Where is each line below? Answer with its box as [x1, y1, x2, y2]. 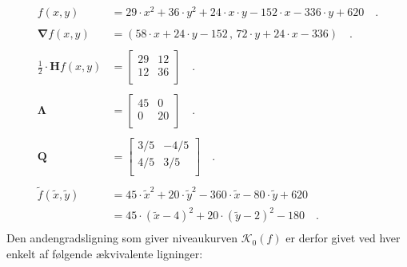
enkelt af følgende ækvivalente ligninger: [6, 245, 203, 261]
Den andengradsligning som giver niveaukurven [6, 230, 238, 246]
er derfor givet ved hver [285, 230, 401, 246]
